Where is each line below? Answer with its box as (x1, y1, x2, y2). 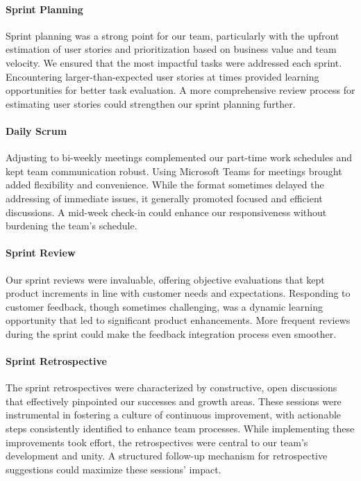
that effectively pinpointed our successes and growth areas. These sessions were (6, 393, 342, 408)
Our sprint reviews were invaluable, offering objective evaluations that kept (6, 272, 325, 286)
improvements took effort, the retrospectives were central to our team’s (6, 434, 308, 449)
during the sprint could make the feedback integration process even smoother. (6, 326, 337, 341)
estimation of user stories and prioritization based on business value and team (6, 42, 337, 56)
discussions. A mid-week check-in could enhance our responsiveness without (6, 204, 327, 219)
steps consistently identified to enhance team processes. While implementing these (6, 421, 355, 436)
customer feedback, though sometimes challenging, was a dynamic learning (6, 299, 323, 313)
